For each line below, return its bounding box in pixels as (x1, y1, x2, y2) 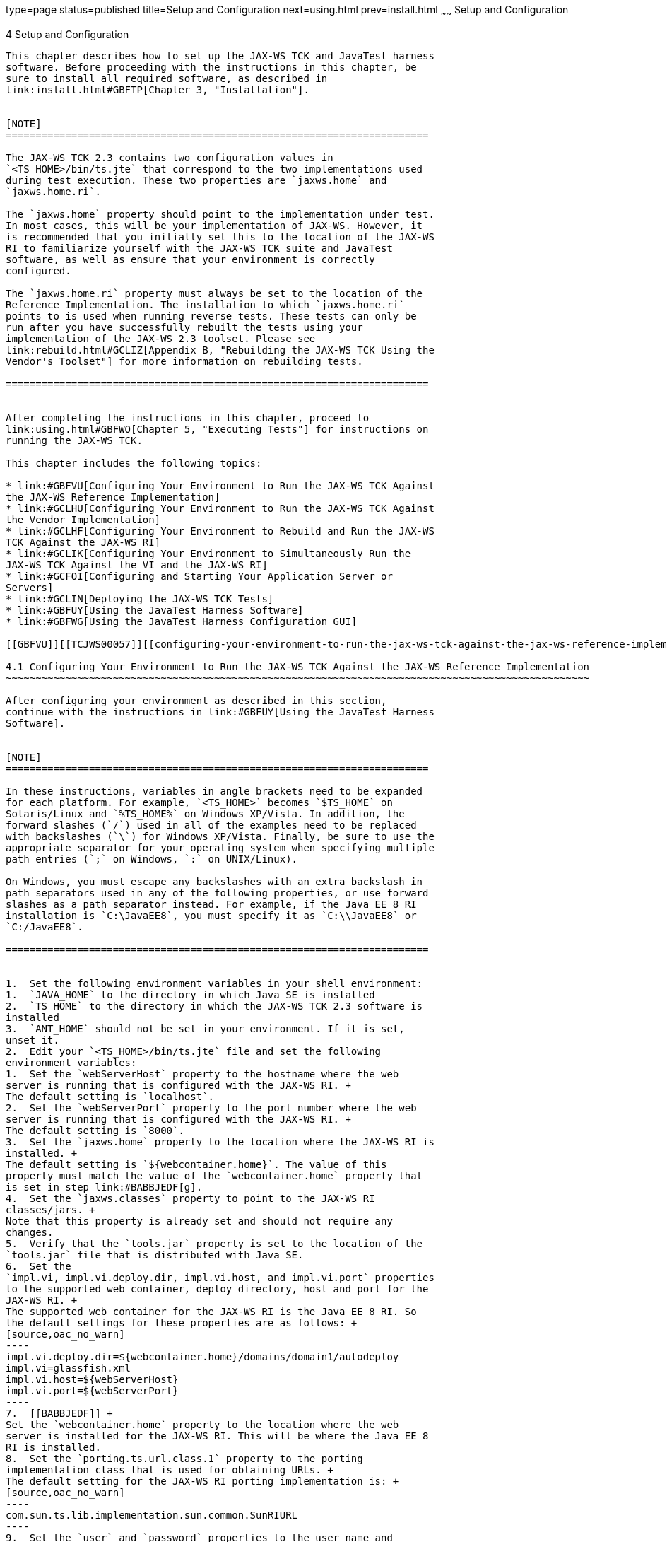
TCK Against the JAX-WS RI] (6, 536, 161, 548)
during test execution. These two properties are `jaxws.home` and (6, 174, 387, 186)
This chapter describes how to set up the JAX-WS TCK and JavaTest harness (6, 49, 435, 62)
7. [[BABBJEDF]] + (6, 1407, 113, 1419)
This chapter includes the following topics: (6, 457, 262, 469)
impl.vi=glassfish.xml (6, 1362, 131, 1374)
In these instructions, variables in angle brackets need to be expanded (6, 785, 423, 797)
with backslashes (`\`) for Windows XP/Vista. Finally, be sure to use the (6, 830, 435, 842)
